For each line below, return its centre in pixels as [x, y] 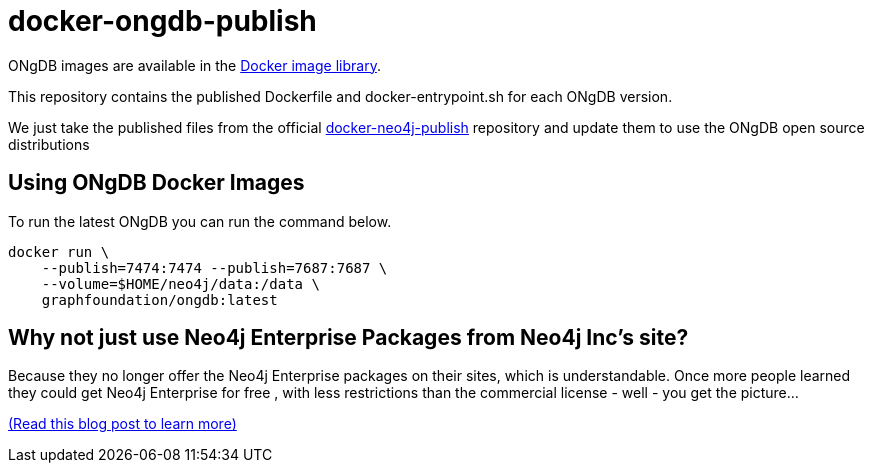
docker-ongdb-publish [162, 21]
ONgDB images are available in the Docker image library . [194, 65]
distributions [49, 144]
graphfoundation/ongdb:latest [159, 299]
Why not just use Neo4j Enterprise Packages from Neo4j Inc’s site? [348, 338]
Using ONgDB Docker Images [156, 183]
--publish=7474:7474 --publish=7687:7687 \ [214, 267]
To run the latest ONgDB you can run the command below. [200, 221]
